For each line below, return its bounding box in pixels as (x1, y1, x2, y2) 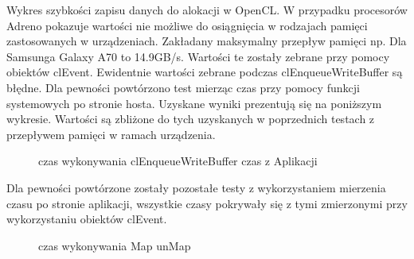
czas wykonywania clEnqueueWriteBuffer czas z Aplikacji (38, 153, 318, 169)
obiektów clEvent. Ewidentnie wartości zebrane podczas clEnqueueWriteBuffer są (6, 64, 403, 80)
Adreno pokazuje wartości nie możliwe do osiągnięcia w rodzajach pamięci (6, 17, 368, 33)
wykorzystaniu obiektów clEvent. (6, 211, 167, 227)
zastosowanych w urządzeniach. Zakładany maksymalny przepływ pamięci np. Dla (6, 33, 407, 49)
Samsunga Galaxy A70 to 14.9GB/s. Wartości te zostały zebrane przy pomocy (6, 48, 390, 64)
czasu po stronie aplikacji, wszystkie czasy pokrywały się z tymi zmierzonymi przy (6, 195, 408, 211)
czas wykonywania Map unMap (38, 237, 191, 253)
